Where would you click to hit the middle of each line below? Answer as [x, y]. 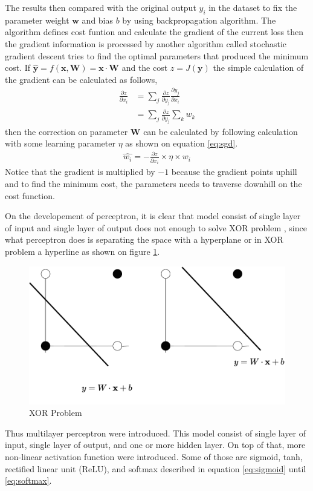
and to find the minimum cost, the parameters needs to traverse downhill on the [153, 184]
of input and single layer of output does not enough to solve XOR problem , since [156, 227]
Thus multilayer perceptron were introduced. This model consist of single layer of [155, 433]
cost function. [30, 195]
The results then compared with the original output [101, 7]
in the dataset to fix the [253, 7]
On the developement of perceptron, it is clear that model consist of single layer [153, 216]
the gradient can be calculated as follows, [81, 79]
